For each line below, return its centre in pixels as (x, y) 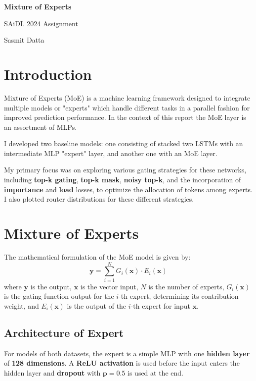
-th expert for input (160, 305)
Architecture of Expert (64, 332)
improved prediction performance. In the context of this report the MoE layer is (125, 117)
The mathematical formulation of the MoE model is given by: (97, 256)
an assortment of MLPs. (41, 127)
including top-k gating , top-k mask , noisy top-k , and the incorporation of (123, 180)
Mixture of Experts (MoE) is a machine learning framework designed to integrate (127, 97)
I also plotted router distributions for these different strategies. (99, 199)
